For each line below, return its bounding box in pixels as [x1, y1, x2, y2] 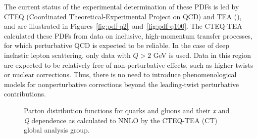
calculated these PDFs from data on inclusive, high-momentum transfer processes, [4, 30, 253, 41]
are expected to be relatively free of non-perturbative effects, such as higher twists [4, 59, 254, 70]
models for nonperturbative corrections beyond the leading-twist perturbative [4, 79, 239, 89]
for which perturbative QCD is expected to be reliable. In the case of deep [4, 40, 230, 50]
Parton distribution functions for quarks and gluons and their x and [24, 105, 230, 115]
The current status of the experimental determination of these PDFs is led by [4, 1, 239, 11]
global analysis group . [24, 125, 90, 135]
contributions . [4, 89, 46, 99]
